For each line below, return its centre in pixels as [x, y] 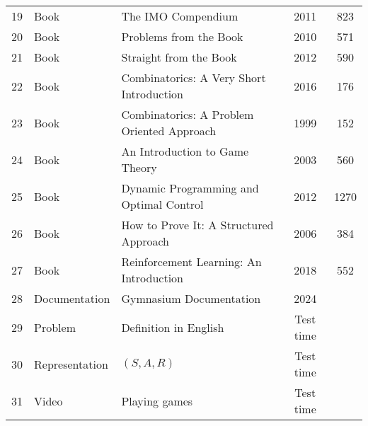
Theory [139, 167]
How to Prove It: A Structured [197, 225]
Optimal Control [162, 204]
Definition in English [173, 327]
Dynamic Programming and [190, 188]
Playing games [157, 401]
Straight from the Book [179, 57]
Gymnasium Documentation [191, 298]
